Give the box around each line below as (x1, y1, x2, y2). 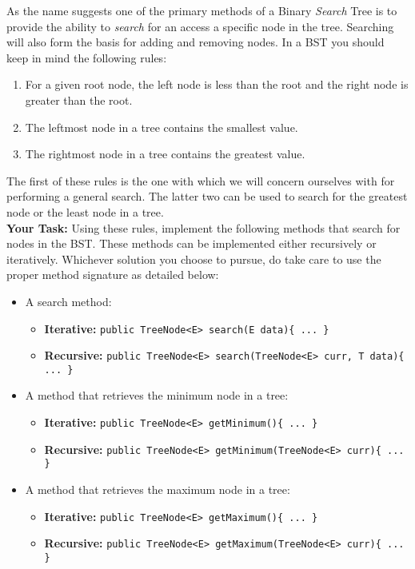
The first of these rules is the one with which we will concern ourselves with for (6, 172, 395, 189)
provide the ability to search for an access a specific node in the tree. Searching (6, 18, 394, 34)
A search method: (25, 292, 112, 309)
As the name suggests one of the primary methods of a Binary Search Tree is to (6, 2, 397, 18)
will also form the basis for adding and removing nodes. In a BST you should (6, 34, 385, 50)
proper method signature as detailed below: (6, 266, 219, 283)
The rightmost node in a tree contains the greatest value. (25, 145, 305, 162)
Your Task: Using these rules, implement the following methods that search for (6, 219, 401, 236)
